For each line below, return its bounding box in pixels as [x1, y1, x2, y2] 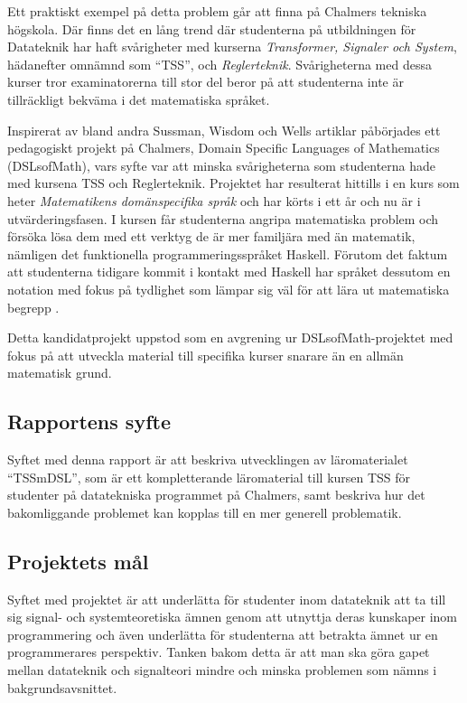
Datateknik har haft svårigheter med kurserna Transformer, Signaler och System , [7, 37, 457, 56]
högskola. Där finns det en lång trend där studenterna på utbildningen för [7, 19, 416, 38]
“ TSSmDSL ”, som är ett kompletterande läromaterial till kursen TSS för [7, 467, 411, 486]
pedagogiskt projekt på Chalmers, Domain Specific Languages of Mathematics [7, 138, 440, 157]
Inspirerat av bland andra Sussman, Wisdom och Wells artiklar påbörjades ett [7, 120, 441, 139]
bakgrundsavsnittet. [7, 678, 117, 697]
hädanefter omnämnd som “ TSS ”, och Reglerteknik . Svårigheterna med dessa [7, 54, 432, 73]
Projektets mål [7, 547, 149, 575]
